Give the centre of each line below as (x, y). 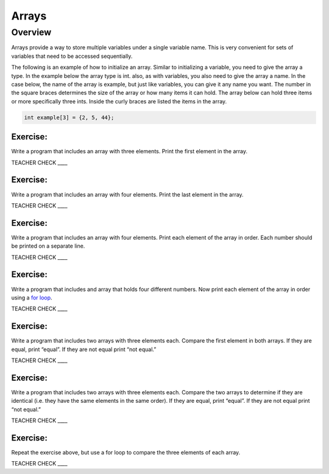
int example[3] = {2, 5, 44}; (69, 117)
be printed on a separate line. (48, 246)
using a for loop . (32, 298)
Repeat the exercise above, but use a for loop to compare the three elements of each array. (126, 452)
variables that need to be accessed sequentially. (72, 56)
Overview (31, 32)
